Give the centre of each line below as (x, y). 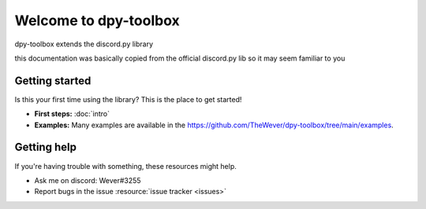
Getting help (45, 147)
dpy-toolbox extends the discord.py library (84, 44)
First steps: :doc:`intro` (72, 114)
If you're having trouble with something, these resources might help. (125, 166)
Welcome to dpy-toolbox (97, 20)
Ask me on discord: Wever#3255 (88, 180)
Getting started (53, 81)
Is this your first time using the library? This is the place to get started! (128, 99)
